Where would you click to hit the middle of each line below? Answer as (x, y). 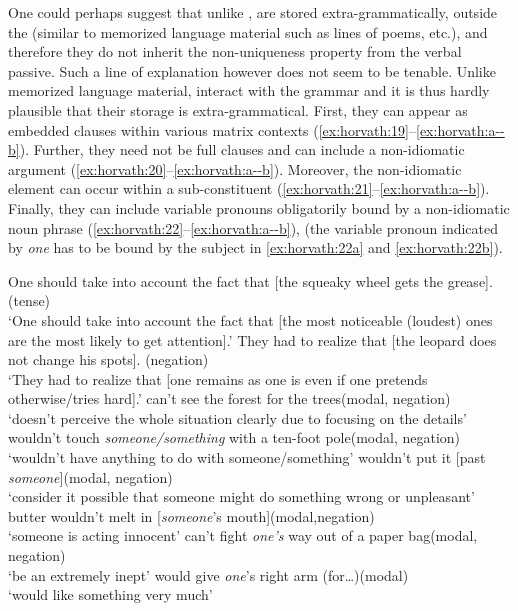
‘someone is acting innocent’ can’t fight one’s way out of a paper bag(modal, (243, 535)
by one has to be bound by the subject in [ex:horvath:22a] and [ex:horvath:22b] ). (255, 247)
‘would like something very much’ (110, 594)
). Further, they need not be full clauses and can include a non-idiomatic (242, 149)
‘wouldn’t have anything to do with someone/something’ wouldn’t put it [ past (247, 457)
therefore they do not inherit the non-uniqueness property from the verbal (235, 51)
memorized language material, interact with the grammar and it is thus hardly (249, 90)
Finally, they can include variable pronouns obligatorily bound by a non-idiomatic (259, 207)
